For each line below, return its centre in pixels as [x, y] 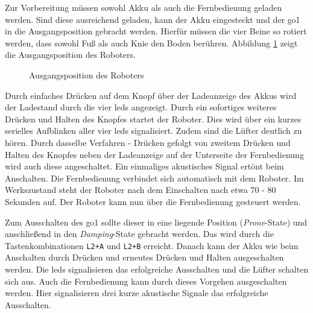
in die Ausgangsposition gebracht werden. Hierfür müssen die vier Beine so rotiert [156, 31]
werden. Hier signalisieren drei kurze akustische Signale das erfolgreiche [137, 293]
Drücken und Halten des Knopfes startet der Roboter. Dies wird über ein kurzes [153, 119]
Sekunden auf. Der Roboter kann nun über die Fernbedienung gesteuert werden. [153, 201]
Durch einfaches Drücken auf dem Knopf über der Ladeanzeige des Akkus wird [151, 95]
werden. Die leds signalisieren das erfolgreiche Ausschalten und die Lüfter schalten [157, 269]
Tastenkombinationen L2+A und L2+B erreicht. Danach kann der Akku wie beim [152, 245]
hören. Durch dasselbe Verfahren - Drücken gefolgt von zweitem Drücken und [148, 142]
